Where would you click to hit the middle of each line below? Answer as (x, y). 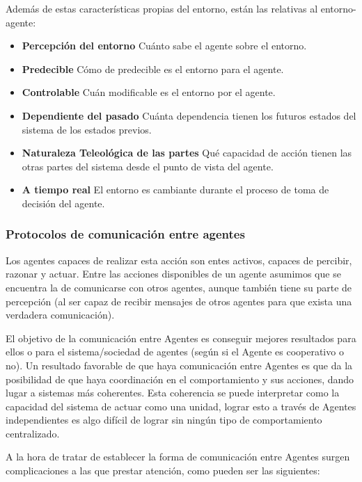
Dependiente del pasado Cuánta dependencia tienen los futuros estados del (189, 115)
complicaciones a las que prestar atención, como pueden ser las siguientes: (163, 471)
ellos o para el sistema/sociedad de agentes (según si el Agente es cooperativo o (175, 352)
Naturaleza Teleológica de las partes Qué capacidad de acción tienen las (187, 153)
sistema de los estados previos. (87, 129)
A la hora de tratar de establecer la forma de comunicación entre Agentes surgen (178, 457)
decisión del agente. (63, 203)
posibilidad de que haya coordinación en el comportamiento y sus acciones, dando (180, 379)
